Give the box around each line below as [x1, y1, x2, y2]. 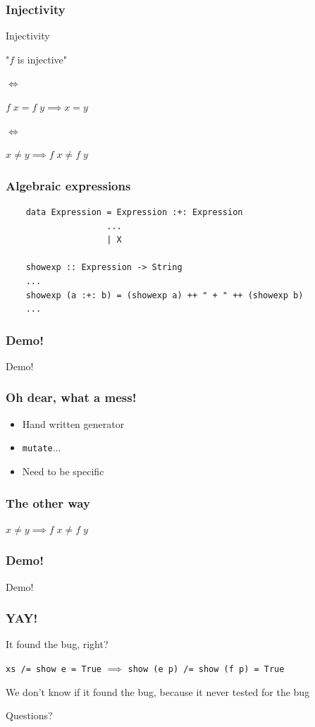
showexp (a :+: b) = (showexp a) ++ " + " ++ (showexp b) [25, 290, 304, 300]
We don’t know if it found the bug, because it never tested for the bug [6, 684, 310, 699]
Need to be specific [22, 464, 104, 479]
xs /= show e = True [6, 664, 102, 675]
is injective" [17, 51, 68, 66]
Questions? [6, 708, 53, 723]
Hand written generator [22, 416, 125, 431]
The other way [6, 494, 90, 511]
